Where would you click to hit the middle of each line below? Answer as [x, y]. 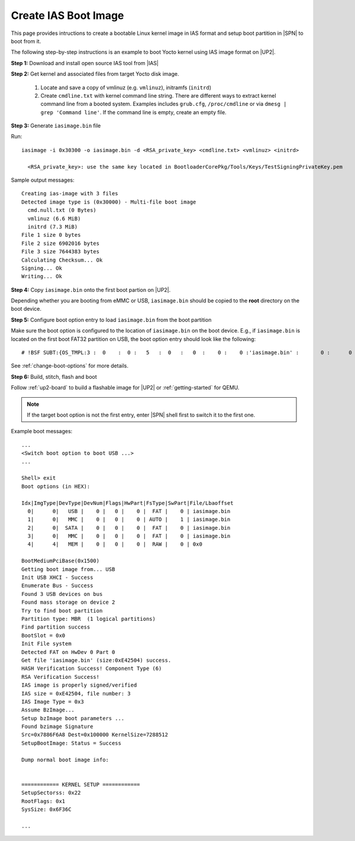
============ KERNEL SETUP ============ [81, 784]
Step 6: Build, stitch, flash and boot [54, 376]
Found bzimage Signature [57, 727]
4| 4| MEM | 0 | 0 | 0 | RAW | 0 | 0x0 [115, 544]
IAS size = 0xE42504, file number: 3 [76, 693]
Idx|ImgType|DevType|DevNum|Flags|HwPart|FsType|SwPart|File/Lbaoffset [128, 503]
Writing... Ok [42, 276]
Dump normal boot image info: [65, 760]
